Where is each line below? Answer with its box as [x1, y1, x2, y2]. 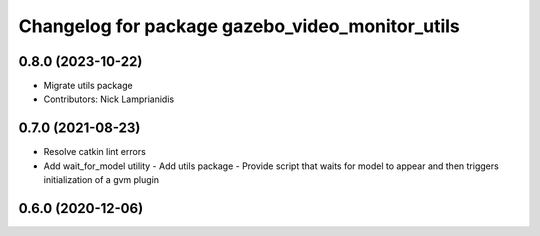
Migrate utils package [43, 80, 134, 92]
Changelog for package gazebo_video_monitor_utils [18, 15, 460, 37]
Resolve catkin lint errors [43, 146, 147, 158]
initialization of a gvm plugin [43, 174, 160, 186]
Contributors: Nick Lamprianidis [43, 93, 175, 105]
